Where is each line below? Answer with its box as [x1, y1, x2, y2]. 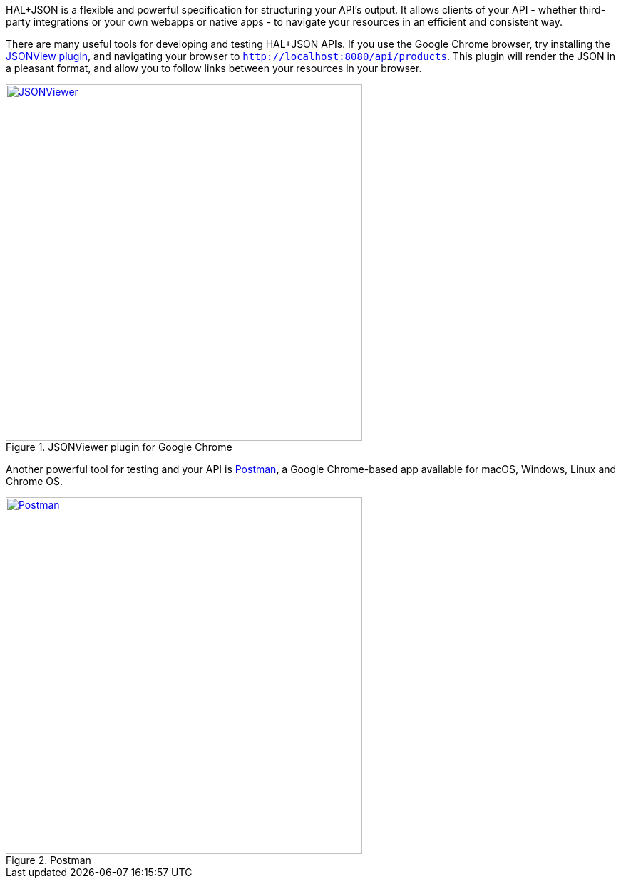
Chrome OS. [6, 475, 63, 487]
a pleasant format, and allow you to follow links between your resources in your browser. [6, 62, 422, 74]
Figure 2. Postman [6, 854, 91, 866]
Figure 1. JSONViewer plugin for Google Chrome [6, 441, 232, 453]
